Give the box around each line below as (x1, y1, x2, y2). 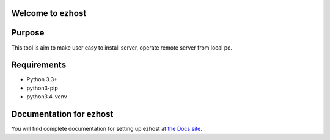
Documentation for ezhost (11, 109, 114, 119)
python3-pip (26, 84, 58, 92)
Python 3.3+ (26, 76, 58, 83)
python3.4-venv (26, 93, 67, 100)
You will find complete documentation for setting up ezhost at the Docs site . (11, 125, 203, 133)
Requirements (11, 60, 67, 70)
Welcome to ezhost (11, 8, 87, 18)
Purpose (11, 28, 45, 38)
